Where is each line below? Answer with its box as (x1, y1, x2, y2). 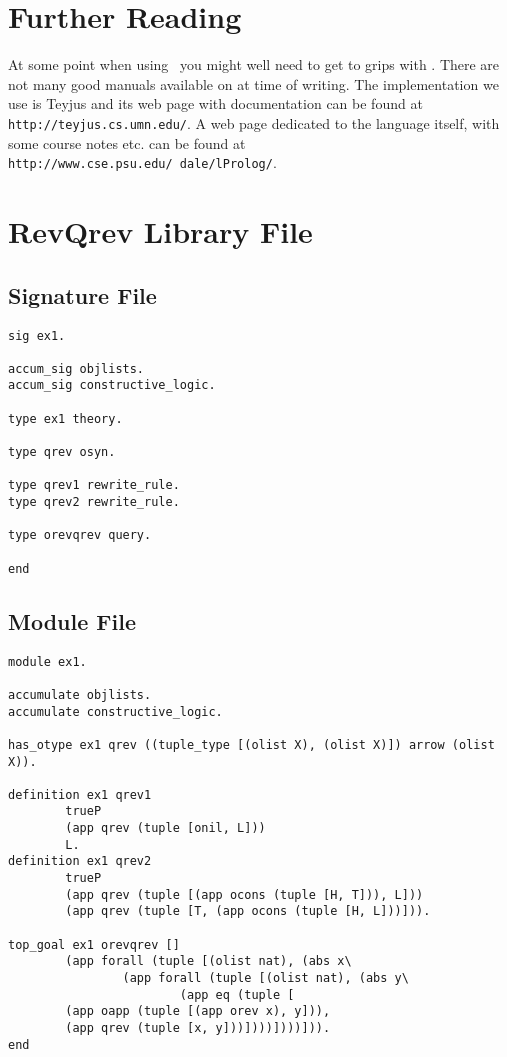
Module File (8, 605, 136, 636)
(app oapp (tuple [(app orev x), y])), (65, 1004, 331, 1019)
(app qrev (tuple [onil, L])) (65, 821, 266, 836)
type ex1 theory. (8, 411, 123, 426)
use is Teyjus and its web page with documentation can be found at (8, 93, 423, 114)
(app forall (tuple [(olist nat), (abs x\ (65, 954, 352, 969)
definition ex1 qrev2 (8, 854, 152, 869)
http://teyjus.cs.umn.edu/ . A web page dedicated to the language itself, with (8, 112, 500, 133)
